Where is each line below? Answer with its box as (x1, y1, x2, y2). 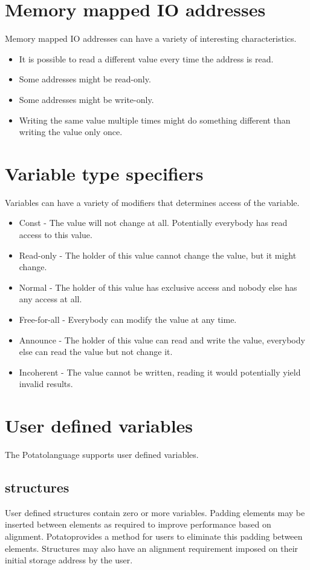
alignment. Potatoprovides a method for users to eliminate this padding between (5, 530, 303, 543)
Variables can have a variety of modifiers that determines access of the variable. (5, 196, 300, 208)
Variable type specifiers (5, 161, 204, 185)
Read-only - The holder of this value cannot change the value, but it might (19, 248, 297, 261)
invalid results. (19, 377, 73, 390)
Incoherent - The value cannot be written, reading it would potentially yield (19, 365, 301, 378)
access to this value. (19, 228, 92, 240)
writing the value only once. (19, 125, 123, 138)
